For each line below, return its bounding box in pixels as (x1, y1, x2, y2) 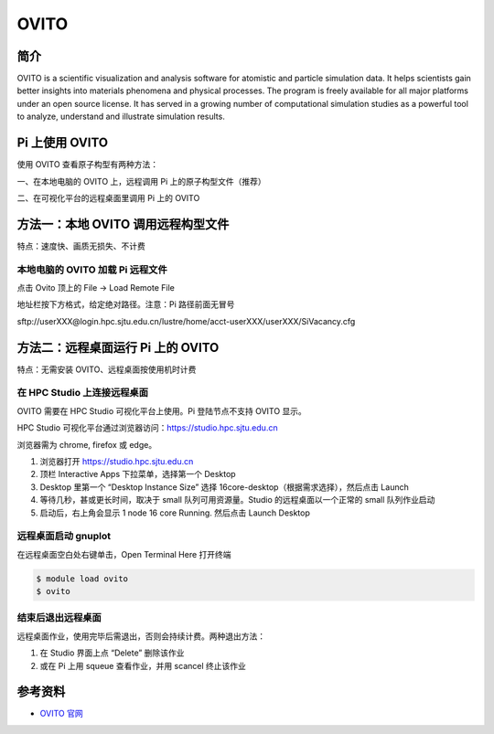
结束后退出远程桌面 (16, 612, 102, 624)
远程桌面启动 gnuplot (16, 530, 112, 543)
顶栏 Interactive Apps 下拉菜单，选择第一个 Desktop (39, 469, 237, 480)
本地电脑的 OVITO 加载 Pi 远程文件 (16, 263, 168, 276)
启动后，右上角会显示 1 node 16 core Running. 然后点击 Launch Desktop (39, 507, 311, 518)
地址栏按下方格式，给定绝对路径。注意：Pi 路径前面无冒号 (16, 299, 235, 310)
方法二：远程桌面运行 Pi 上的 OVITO (16, 339, 220, 356)
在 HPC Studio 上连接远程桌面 (16, 387, 149, 399)
